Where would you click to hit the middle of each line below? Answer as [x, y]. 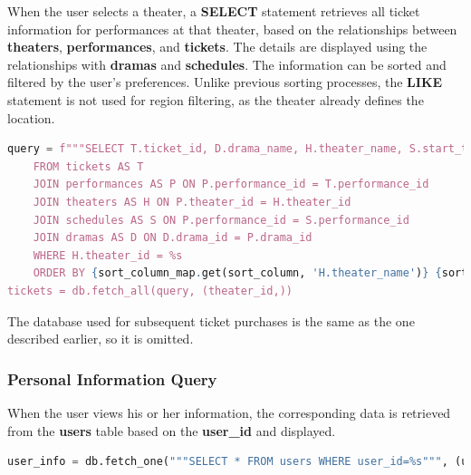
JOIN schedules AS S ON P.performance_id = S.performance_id [221, 220]
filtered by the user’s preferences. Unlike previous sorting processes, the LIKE [225, 82]
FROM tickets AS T [88, 166]
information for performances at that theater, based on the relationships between [232, 29]
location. [31, 117]
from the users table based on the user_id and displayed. [172, 430]
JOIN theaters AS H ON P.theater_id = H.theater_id [192, 202]
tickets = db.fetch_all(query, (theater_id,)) [150, 291]
